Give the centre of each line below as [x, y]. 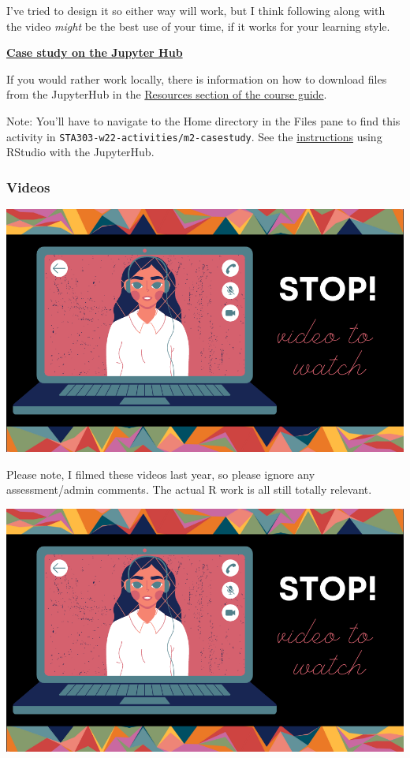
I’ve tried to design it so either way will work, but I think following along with [196, 10]
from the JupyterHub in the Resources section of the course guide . [167, 94]
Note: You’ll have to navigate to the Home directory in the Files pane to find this [203, 120]
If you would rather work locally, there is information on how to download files [197, 78]
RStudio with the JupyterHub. [80, 152]
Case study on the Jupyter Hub [95, 52]
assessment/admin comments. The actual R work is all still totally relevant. [189, 489]
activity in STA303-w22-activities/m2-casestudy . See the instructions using [194, 136]
